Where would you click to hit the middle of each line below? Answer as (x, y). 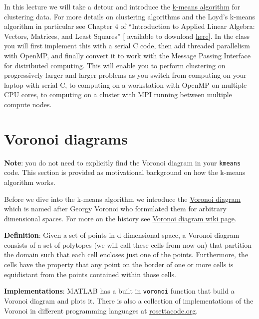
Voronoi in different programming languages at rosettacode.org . (101, 310)
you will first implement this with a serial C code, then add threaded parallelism (127, 46)
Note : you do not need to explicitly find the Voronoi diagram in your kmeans (123, 162)
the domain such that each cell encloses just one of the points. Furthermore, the (126, 254)
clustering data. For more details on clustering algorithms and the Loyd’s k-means (130, 16)
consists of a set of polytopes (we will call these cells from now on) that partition (128, 244)
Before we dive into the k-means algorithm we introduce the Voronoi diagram (123, 199)
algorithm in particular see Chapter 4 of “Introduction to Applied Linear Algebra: (129, 26)
